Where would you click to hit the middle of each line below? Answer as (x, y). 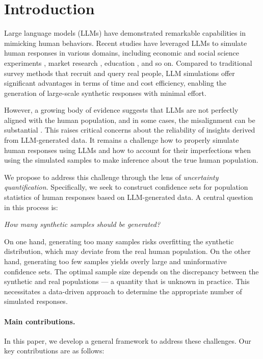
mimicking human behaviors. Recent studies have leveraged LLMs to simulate (126, 43)
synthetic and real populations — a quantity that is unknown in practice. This (127, 281)
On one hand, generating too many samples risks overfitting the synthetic (119, 241)
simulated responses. (36, 301)
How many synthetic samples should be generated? (82, 224)
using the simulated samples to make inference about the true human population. (131, 160)
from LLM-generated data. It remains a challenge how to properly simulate (122, 140)
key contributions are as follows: (54, 351)
